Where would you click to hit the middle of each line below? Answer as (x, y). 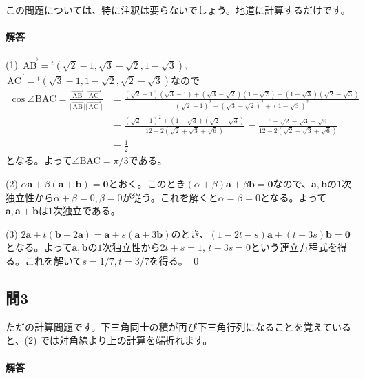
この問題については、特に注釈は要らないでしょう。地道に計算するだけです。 (178, 10)
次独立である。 (86, 211)
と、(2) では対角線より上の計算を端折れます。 (109, 340)
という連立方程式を (294, 247)
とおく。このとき (147, 183)
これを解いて (53, 260)
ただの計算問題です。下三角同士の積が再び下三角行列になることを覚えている (178, 326)
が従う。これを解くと (170, 197)
